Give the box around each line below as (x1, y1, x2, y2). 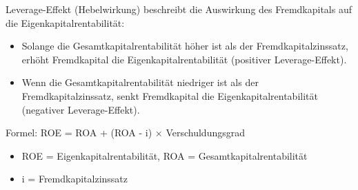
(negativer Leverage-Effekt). (21, 102, 140, 116)
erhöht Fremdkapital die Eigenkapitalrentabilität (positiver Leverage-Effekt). (21, 52, 347, 66)
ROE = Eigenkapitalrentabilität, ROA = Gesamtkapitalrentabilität (21, 148, 308, 162)
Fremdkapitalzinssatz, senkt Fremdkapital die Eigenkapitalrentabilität (21, 88, 318, 103)
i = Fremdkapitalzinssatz (21, 171, 128, 186)
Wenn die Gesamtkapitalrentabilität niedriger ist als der (21, 75, 259, 89)
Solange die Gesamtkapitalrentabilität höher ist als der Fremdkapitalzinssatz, (21, 39, 348, 53)
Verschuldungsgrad (166, 125, 245, 140)
